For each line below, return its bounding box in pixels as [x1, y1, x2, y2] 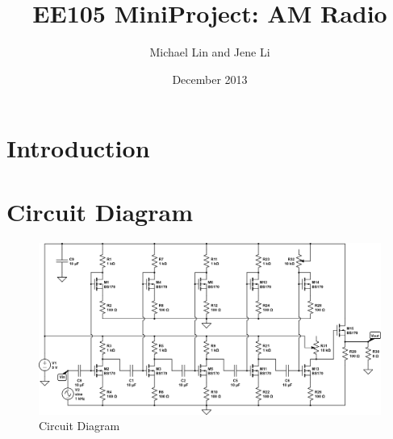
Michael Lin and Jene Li [149, 44, 270, 61]
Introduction [6, 132, 150, 165]
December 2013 [172, 70, 248, 87]
